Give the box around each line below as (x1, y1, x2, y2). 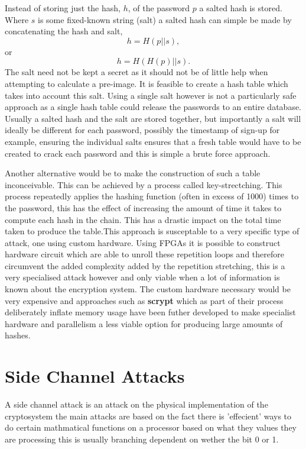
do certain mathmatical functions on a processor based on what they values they (5, 421, 297, 434)
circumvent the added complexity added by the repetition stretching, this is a (5, 259, 285, 272)
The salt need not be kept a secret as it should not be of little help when (5, 66, 268, 78)
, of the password (128, 2, 190, 14)
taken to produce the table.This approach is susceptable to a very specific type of (5, 225, 300, 237)
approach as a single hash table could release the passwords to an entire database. (5, 101, 302, 113)
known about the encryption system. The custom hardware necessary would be (5, 283, 291, 295)
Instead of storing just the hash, (5, 2, 121, 14)
